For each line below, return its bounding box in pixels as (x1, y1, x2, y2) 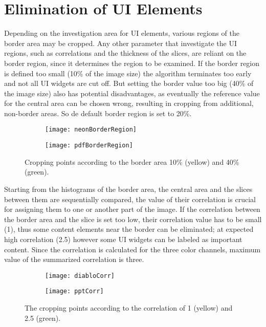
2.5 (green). (25, 312, 61, 323)
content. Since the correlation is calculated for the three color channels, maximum (4, 244, 261, 254)
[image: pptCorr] (45, 288, 104, 295)
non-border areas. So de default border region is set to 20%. (4, 107, 192, 118)
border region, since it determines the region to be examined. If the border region (4, 57, 260, 68)
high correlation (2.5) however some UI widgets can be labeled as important (4, 233, 242, 244)
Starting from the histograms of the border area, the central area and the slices (4, 183, 253, 194)
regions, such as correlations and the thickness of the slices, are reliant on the (4, 48, 247, 58)
